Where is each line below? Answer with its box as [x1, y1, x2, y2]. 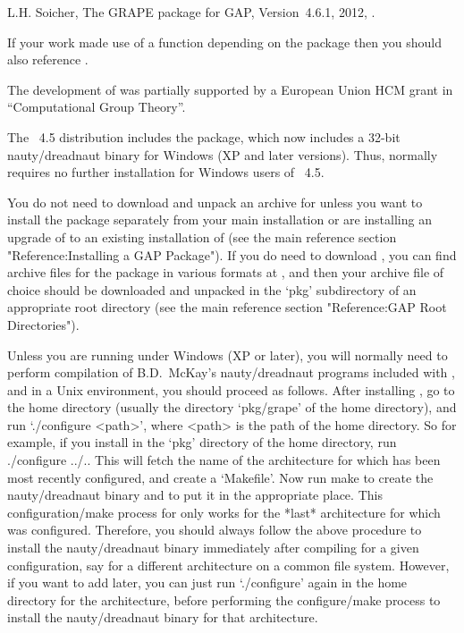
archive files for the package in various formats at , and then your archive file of [7, 263, 444, 282]
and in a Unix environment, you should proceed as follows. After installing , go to [7, 380, 455, 399]
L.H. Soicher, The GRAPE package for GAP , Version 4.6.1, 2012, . [7, 3, 375, 21]
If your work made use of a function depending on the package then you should [7, 32, 442, 51]
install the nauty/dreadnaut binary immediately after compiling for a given [7, 538, 419, 557]
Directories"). [7, 315, 80, 333]
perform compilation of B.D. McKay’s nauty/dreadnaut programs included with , [7, 363, 455, 382]
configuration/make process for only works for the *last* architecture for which [7, 502, 441, 521]
